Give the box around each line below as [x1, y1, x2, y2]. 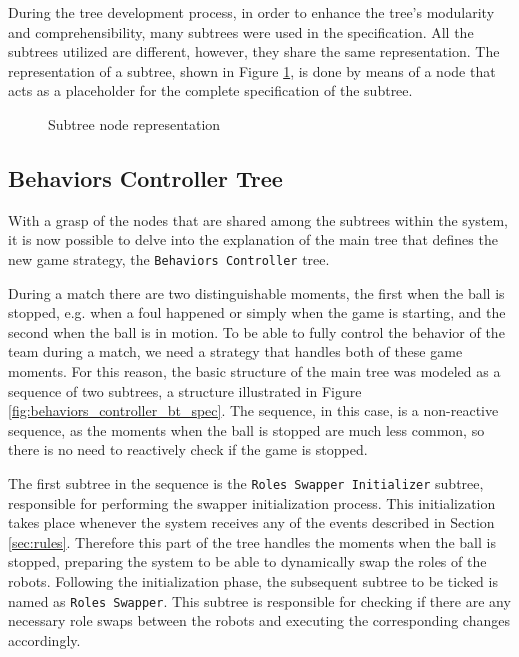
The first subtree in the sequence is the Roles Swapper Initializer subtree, [8, 472, 484, 493]
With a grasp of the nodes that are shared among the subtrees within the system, [8, 209, 509, 230]
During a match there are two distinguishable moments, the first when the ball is [8, 282, 505, 303]
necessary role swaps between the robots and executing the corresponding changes [8, 610, 510, 631]
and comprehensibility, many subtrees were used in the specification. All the [8, 21, 474, 42]
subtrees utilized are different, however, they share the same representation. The [8, 41, 500, 62]
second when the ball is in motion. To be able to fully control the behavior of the [8, 321, 505, 342]
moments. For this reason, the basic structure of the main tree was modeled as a [8, 360, 501, 381]
